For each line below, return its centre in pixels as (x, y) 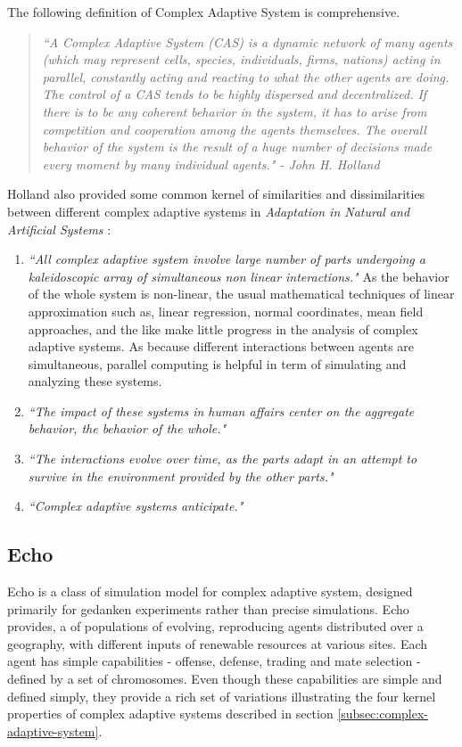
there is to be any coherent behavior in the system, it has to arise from (235, 111)
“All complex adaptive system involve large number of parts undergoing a (227, 259)
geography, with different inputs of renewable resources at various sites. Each (218, 643)
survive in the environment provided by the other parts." (181, 476)
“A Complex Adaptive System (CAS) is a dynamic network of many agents (247, 41)
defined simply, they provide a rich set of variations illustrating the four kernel (222, 696)
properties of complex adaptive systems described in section (170, 714)
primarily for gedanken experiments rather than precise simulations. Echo (208, 608)
